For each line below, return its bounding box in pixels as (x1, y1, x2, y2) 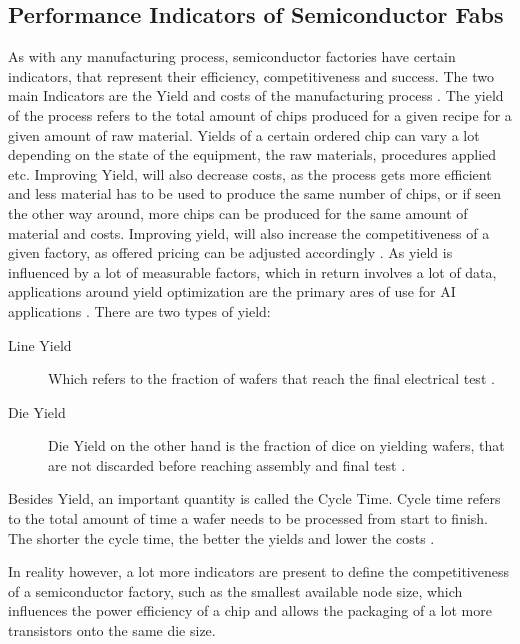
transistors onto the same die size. (8, 620, 216, 641)
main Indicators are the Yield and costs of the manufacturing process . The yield (8, 85, 504, 106)
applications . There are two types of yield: (8, 300, 271, 321)
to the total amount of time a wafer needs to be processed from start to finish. (8, 508, 489, 529)
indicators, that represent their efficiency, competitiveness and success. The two (8, 65, 494, 86)
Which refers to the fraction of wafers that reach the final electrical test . (48, 368, 495, 389)
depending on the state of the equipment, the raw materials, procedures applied (8, 144, 497, 165)
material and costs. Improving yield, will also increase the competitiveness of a (8, 222, 490, 243)
